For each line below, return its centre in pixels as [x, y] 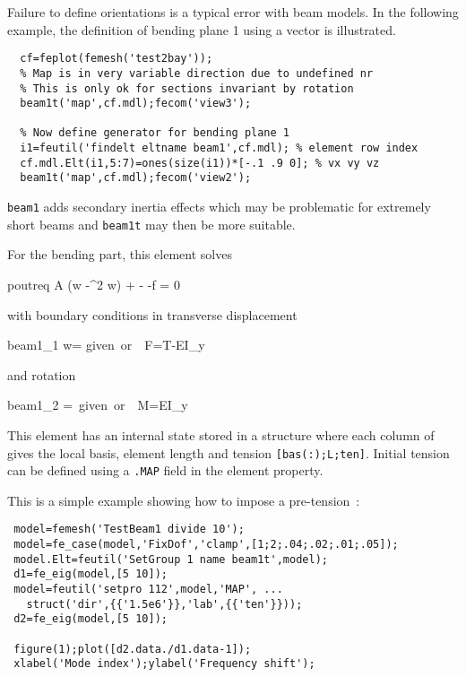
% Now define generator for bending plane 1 [155, 133]
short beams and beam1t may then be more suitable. [151, 224]
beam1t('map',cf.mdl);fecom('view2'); [136, 178]
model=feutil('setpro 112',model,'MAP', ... [148, 590]
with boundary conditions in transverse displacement [152, 314]
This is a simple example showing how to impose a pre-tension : [184, 500]
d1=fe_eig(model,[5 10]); [91, 574]
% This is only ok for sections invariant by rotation [187, 88]
